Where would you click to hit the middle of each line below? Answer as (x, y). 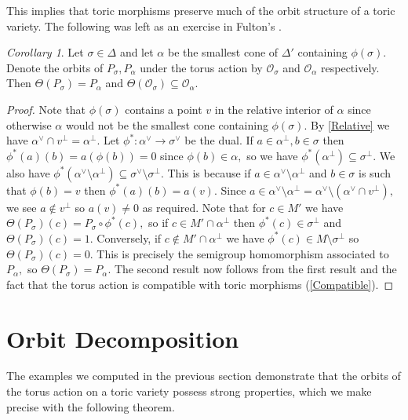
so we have (272, 155)
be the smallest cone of (223, 52)
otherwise (29, 124)
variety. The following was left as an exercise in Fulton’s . (144, 26)
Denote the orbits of (55, 67)
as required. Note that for (204, 207)
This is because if (209, 172)
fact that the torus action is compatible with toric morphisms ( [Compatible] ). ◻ (200, 284)
